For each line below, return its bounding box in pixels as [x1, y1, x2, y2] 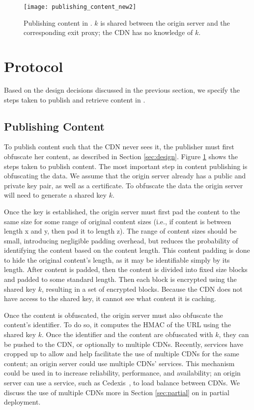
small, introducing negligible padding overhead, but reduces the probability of [4, 235, 238, 245]
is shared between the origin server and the [100, 17, 230, 28]
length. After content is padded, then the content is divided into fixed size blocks [4, 264, 248, 274]
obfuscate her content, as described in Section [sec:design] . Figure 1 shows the [4, 151, 238, 161]
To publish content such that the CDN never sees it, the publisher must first [4, 141, 234, 152]
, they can [219, 329, 249, 340]
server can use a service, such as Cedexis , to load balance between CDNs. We [4, 377, 240, 388]
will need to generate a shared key [4, 190, 107, 200]
